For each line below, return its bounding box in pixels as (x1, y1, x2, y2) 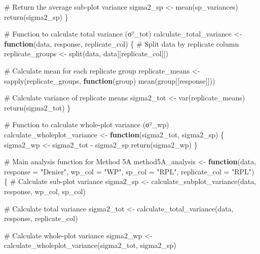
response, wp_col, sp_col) (4, 186, 86, 196)
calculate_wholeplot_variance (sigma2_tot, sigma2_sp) (4, 240, 176, 250)
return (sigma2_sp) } (4, 11, 68, 22)
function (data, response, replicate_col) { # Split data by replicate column (4, 38, 239, 49)
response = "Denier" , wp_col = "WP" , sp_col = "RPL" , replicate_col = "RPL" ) (4, 166, 254, 176)
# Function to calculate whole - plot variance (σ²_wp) (4, 119, 169, 130)
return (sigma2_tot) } (4, 102, 71, 113)
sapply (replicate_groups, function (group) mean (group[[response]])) (4, 75, 215, 86)
